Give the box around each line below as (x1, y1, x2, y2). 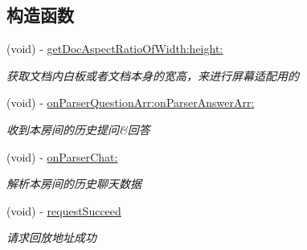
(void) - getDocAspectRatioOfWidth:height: (6, 40, 223, 57)
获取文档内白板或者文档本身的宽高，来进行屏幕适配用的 (6, 67, 299, 84)
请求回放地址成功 (6, 229, 96, 246)
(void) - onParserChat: (6, 148, 118, 165)
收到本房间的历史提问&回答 (6, 121, 150, 137)
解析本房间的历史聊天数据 (6, 175, 141, 192)
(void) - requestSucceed (6, 202, 121, 219)
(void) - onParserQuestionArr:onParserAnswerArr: (6, 94, 255, 111)
